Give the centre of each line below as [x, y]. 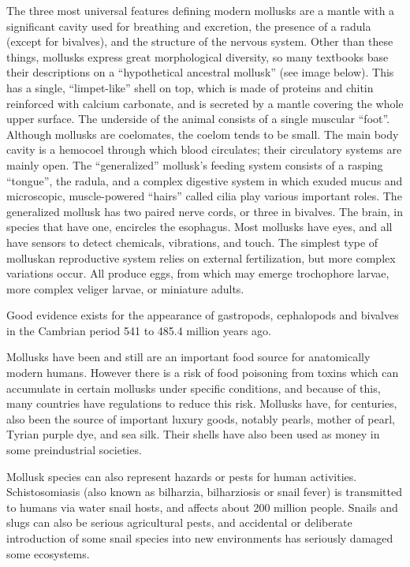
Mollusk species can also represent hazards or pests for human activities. [182, 476]
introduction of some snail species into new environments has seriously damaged [200, 538]
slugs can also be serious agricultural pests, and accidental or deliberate [179, 522]
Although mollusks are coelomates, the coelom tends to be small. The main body [203, 134]
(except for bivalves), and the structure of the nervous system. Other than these [200, 41]
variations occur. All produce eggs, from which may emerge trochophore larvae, [198, 273]
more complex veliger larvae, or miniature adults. [125, 288]
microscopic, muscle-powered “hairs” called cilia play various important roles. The [204, 196]
